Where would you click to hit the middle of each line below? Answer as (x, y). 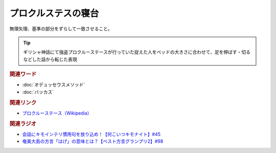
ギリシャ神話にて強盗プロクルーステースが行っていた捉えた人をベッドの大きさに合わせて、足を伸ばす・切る (137, 52)
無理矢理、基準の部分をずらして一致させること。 (61, 29)
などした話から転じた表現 (50, 59)
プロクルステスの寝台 (54, 13)
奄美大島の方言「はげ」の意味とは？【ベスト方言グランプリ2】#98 (93, 141)
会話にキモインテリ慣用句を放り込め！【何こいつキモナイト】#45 (91, 134)
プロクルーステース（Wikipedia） (57, 113)
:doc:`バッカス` (38, 92)
